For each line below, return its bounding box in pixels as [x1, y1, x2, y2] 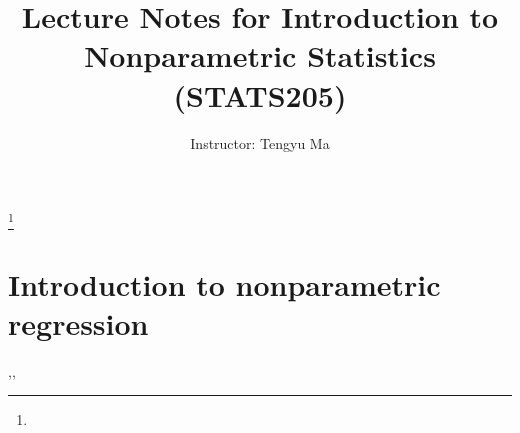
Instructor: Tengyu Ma [190, 132, 330, 153]
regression [8, 302, 149, 343]
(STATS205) [173, 74, 347, 115]
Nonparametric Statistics [84, 35, 436, 76]
